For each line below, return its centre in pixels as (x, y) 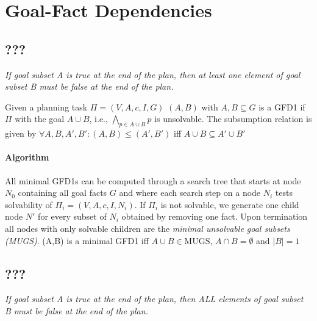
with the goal (40, 119)
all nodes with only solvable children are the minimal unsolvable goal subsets (148, 228)
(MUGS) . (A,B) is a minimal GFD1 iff (77, 240)
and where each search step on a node (190, 193)
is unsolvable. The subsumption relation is (233, 119)
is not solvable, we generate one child (230, 204)
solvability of (29, 204)
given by (21, 133)
